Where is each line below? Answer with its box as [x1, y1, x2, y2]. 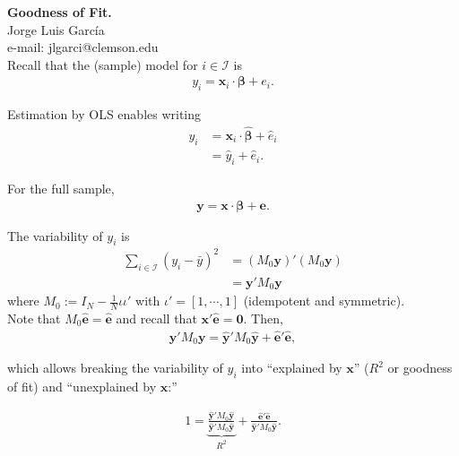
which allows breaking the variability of [7, 358, 223, 377]
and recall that [116, 308, 197, 327]
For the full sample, [7, 178, 115, 197]
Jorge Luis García [7, 20, 105, 39]
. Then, [243, 308, 283, 327]
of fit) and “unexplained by [7, 377, 157, 396]
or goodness [387, 358, 453, 377]
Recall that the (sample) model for [7, 55, 198, 73]
